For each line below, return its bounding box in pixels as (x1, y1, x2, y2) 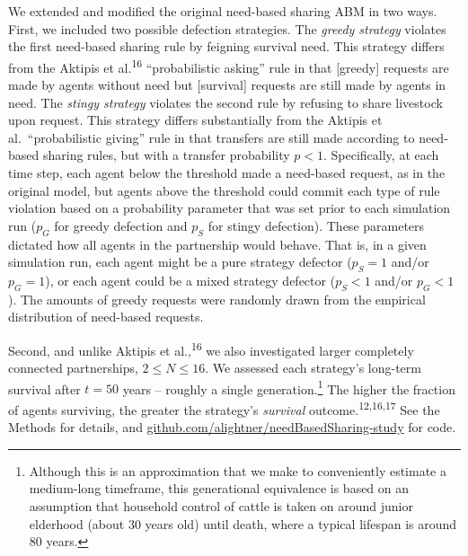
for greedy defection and (54, 216, 188, 234)
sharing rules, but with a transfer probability (42, 146, 290, 164)
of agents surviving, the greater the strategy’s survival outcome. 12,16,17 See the (8, 398, 440, 419)
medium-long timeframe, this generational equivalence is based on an (29, 479, 410, 498)
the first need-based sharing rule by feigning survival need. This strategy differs (8, 37, 445, 56)
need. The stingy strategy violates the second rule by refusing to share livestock (8, 93, 443, 111)
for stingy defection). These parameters (208, 216, 425, 234)
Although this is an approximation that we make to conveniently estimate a (29, 461, 446, 480)
